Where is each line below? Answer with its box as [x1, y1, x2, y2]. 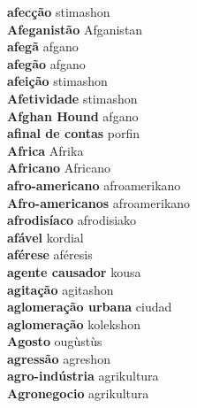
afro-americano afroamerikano [7, 175, 181, 194]
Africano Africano [7, 158, 110, 177]
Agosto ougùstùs [7, 332, 102, 350]
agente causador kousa [7, 262, 141, 281]
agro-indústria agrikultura [7, 366, 159, 385]
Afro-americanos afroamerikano [7, 193, 191, 212]
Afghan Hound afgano [7, 106, 139, 125]
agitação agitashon [7, 280, 114, 298]
